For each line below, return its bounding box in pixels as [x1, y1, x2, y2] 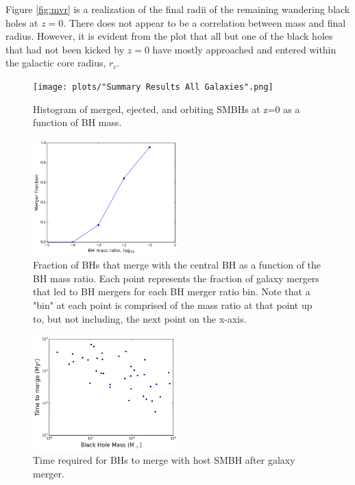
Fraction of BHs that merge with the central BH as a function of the [33, 258, 321, 272]
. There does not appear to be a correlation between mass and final [63, 15, 346, 29]
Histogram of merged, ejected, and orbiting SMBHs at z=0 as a [33, 101, 300, 116]
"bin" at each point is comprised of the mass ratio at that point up [33, 298, 313, 312]
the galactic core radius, [5, 55, 106, 70]
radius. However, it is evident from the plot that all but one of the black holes [5, 29, 333, 43]
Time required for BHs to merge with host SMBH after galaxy [33, 453, 295, 467]
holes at [5, 15, 38, 29]
